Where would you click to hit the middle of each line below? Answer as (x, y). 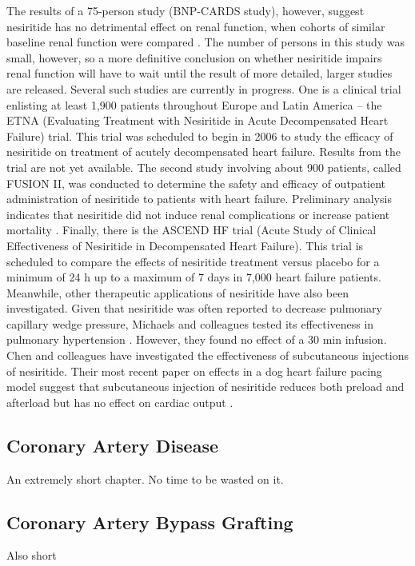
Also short (32, 555)
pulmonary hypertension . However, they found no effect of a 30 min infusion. (197, 339)
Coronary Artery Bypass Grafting (150, 522)
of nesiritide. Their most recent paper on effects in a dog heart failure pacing (194, 371)
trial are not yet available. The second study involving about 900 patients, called (204, 167)
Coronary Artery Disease (113, 445)
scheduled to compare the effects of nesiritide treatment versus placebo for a (193, 261)
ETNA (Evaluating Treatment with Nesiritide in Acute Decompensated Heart (198, 120)
